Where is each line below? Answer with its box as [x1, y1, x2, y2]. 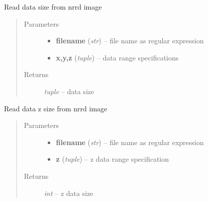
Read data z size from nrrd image [4, 103, 108, 113]
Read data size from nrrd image [4, 2, 102, 12]
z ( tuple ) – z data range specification [56, 154, 169, 164]
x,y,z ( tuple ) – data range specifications [56, 52, 179, 62]
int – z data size [44, 187, 93, 198]
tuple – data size [44, 86, 94, 96]
